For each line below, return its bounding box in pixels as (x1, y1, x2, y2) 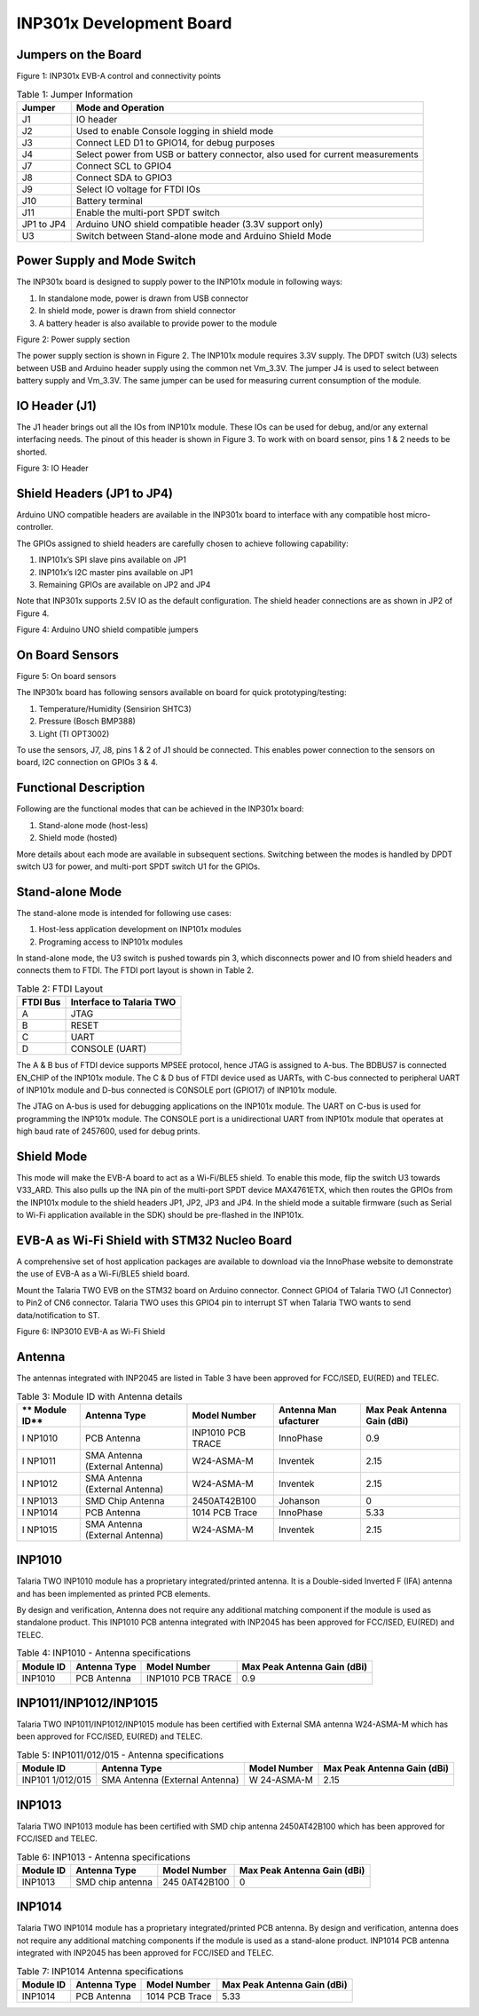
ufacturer (278, 1414, 319, 1427)
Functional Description (16, 780, 145, 795)
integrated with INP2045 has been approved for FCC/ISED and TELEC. (16, 1948, 274, 1958)
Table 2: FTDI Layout (16, 982, 104, 994)
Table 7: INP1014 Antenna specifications (16, 1965, 184, 1977)
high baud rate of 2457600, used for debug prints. (16, 1126, 200, 1136)
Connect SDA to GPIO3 (75, 171, 173, 184)
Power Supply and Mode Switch (16, 253, 197, 268)
